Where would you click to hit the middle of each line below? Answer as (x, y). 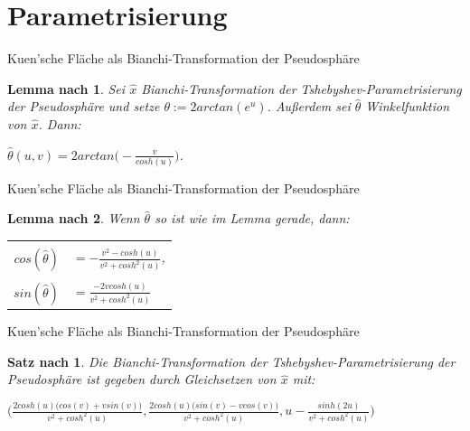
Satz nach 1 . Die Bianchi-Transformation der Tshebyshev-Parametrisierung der (231, 361)
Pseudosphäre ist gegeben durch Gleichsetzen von (142, 379)
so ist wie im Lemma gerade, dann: (252, 218)
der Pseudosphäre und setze (84, 106)
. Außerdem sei (309, 106)
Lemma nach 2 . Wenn (74, 218)
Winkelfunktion (408, 106)
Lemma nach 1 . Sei (66, 88)
